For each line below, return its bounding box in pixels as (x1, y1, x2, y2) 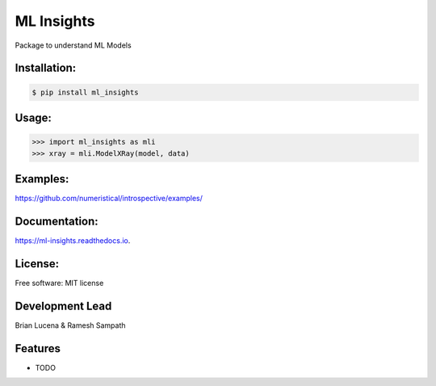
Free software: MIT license (15, 278, 104, 287)
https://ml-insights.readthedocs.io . (15, 235, 131, 245)
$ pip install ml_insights (31, 87, 139, 97)
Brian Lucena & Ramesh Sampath (15, 320, 126, 330)
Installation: (15, 61, 77, 75)
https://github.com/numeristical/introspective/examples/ (15, 194, 203, 203)
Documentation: (15, 214, 99, 228)
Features (15, 342, 61, 355)
